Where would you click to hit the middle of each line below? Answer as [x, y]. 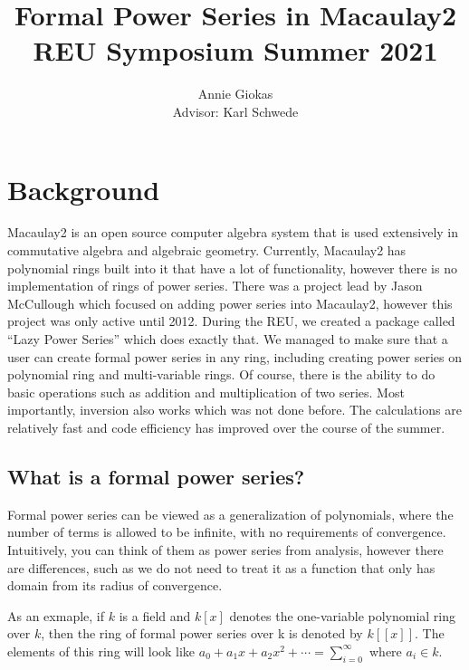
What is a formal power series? [156, 476]
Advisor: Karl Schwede [235, 111]
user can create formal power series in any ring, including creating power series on [234, 356]
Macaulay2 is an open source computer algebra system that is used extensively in [233, 232]
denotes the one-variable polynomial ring [343, 615]
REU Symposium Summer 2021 [235, 50]
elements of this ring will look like [101, 651]
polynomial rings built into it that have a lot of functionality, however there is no [232, 268]
